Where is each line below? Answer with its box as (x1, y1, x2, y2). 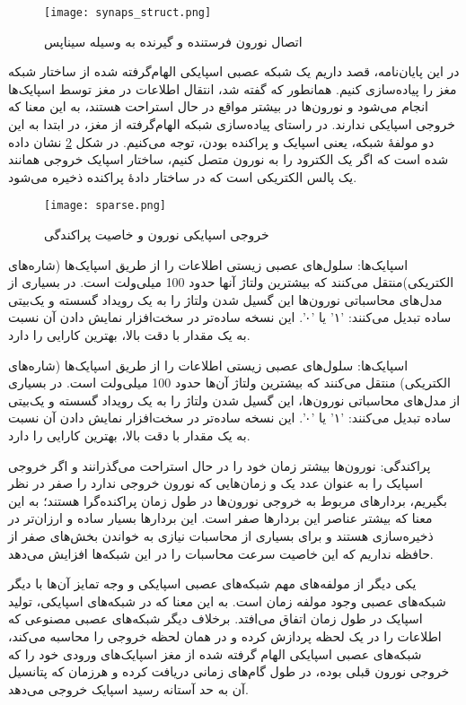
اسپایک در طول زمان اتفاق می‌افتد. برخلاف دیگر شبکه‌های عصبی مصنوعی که (8, 609, 423, 628)
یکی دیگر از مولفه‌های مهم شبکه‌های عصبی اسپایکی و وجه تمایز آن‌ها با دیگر (8, 574, 417, 593)
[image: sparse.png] (44, 199, 167, 213)
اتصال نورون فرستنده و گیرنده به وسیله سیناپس (44, 31, 303, 50)
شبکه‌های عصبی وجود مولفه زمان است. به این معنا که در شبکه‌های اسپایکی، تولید (8, 591, 446, 610)
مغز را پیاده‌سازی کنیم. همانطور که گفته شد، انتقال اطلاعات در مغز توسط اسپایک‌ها (8, 79, 457, 98)
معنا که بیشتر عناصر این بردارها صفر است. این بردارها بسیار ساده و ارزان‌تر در (8, 509, 433, 527)
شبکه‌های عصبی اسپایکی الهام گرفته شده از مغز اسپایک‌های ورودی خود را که (8, 644, 422, 663)
